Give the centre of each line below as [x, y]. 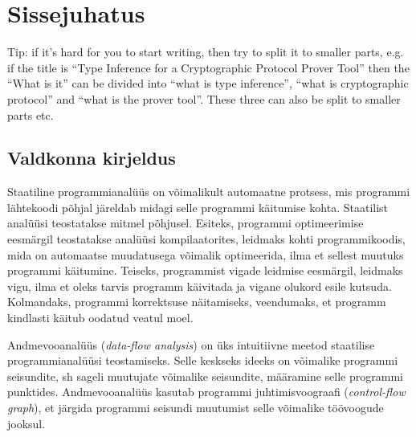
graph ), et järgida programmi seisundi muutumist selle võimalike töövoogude [196, 408]
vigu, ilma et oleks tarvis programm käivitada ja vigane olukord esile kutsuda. [200, 286]
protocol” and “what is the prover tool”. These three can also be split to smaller [204, 98]
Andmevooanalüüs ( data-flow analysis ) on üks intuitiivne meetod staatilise [191, 344]
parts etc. [31, 114]
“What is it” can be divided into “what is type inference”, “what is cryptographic [208, 83]
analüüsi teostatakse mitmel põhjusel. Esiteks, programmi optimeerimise [186, 223]
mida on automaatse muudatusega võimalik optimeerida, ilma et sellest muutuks [206, 254]
